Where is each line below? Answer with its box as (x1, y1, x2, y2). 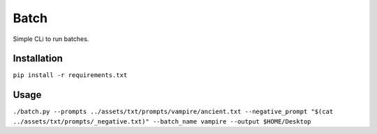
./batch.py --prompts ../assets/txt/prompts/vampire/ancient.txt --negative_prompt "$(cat (13, 108, 334, 116)
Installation (13, 53, 63, 65)
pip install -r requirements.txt (13, 72, 128, 79)
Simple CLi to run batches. (13, 35, 89, 43)
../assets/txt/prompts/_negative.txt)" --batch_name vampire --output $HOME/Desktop (13, 117, 311, 125)
